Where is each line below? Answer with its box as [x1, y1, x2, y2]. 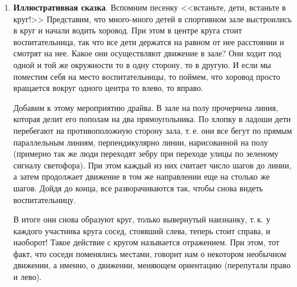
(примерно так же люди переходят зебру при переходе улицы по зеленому [13, 147, 279, 160]
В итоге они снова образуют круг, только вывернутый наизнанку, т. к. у [13, 213, 271, 225]
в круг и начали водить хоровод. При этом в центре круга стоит [13, 24, 242, 36]
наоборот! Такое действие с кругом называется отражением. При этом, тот [13, 236, 279, 248]
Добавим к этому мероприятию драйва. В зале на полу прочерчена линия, [13, 101, 278, 113]
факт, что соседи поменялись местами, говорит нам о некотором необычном [13, 247, 286, 259]
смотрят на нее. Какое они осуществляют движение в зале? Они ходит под [13, 47, 281, 59]
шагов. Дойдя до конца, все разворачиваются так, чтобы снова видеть [13, 181, 263, 194]
